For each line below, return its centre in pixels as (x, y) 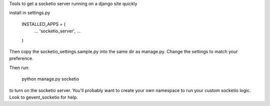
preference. (21, 58)
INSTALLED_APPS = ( (44, 24)
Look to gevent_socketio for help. (43, 97)
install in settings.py (30, 13)
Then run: (19, 68)
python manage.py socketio (50, 79)
